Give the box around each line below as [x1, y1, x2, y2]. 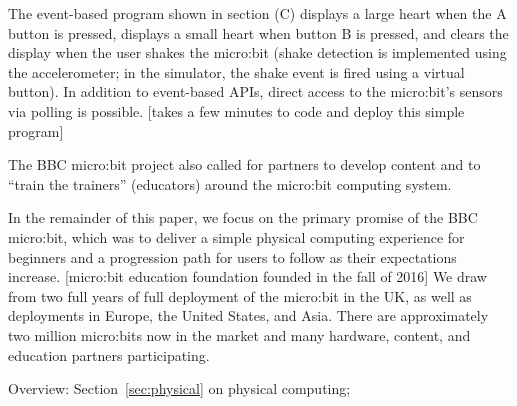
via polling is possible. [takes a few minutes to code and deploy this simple [8, 100, 465, 121]
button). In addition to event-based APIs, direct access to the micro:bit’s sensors [8, 81, 503, 102]
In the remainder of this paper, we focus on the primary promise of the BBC [8, 207, 478, 228]
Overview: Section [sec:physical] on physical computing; [8, 378, 351, 399]
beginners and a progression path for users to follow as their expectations [8, 246, 457, 267]
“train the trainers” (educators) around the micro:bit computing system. [8, 173, 452, 194]
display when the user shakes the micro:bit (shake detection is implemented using [8, 42, 507, 63]
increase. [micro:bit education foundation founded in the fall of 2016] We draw [8, 266, 487, 287]
